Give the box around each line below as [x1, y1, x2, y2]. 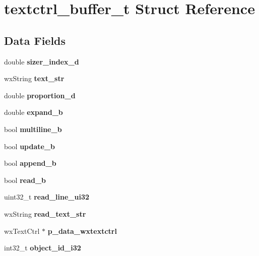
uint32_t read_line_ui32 [4, 191, 90, 202]
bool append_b [4, 158, 56, 168]
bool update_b [4, 141, 55, 151]
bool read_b [4, 174, 46, 185]
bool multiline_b [4, 123, 62, 134]
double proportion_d [4, 90, 76, 100]
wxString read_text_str [4, 208, 86, 219]
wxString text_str [4, 73, 64, 84]
